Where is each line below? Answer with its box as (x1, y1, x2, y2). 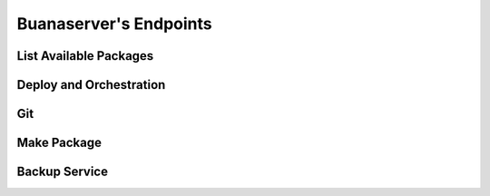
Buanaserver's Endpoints (16, 14, 212, 34)
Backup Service (16, 164, 109, 180)
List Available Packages (16, 48, 154, 64)
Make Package (16, 135, 102, 151)
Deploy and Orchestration (16, 77, 166, 93)
